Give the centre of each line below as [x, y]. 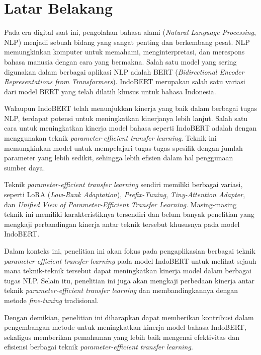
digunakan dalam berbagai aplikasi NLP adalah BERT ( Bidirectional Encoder [124, 71]
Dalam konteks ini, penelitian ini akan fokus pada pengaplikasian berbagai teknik [130, 251]
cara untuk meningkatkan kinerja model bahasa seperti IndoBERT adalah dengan [130, 128]
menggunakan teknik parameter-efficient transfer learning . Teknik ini [110, 138]
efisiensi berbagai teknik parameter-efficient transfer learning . [99, 347]
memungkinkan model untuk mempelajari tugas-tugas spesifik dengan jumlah [123, 147]
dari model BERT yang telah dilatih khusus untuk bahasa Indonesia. [110, 91]
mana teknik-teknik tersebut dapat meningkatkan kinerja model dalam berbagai [128, 271]
